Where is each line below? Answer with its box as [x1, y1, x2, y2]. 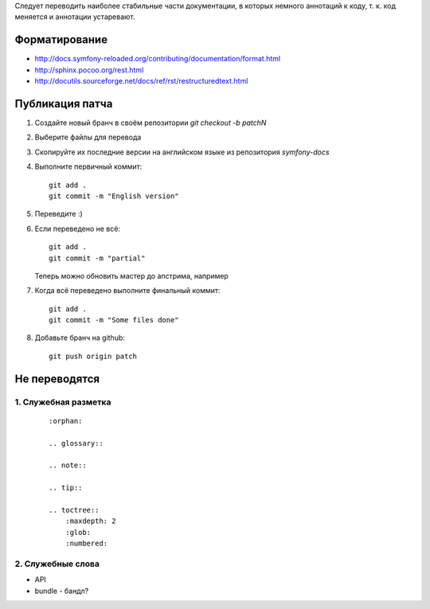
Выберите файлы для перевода [34, 132, 142, 142]
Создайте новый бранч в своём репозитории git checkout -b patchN [34, 118, 267, 127]
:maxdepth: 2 [64, 517, 116, 525]
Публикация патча [14, 96, 113, 111]
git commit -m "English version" [49, 191, 179, 201]
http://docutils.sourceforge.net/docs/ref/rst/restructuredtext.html [34, 76, 248, 86]
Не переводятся [14, 372, 100, 385]
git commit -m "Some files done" [49, 315, 179, 325]
